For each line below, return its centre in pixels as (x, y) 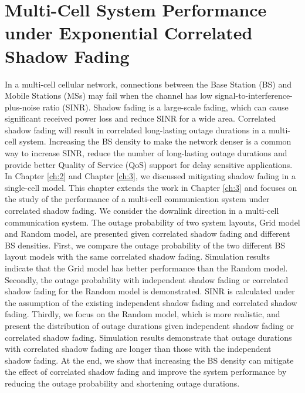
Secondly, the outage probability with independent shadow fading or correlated (147, 279)
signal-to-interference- (254, 95)
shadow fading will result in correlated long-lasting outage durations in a (135, 130)
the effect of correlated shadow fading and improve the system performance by (146, 372)
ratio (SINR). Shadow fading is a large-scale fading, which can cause (165, 107)
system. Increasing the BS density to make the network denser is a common (155, 141)
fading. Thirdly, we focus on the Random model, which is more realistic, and (143, 314)
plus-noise (23, 107)
